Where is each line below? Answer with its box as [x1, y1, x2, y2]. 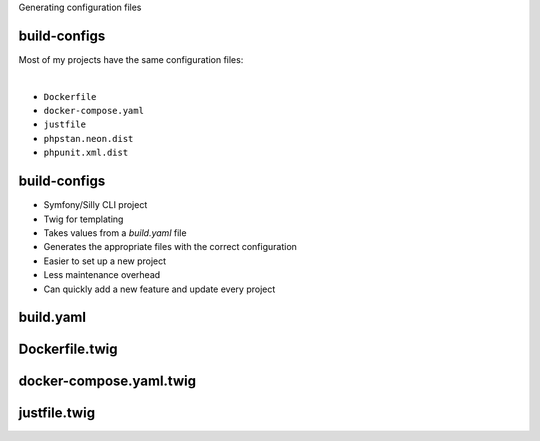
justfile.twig [18, 405, 95, 422]
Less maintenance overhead [43, 269, 161, 281]
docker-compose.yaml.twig [18, 373, 197, 390]
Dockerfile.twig [18, 341, 118, 358]
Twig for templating [43, 213, 124, 225]
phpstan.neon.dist [43, 133, 134, 144]
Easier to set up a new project [43, 255, 167, 267]
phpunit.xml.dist [43, 147, 129, 159]
